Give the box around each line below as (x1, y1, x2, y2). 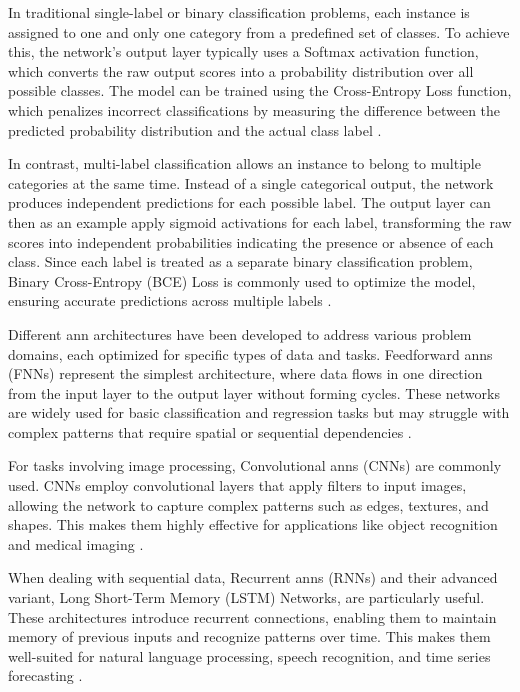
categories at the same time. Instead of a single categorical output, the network (8, 172, 494, 193)
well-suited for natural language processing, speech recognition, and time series (8, 645, 491, 666)
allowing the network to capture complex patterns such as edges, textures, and (8, 494, 489, 515)
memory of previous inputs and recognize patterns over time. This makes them (8, 626, 491, 647)
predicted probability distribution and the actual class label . (8, 119, 382, 140)
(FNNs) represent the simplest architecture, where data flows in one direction (8, 363, 483, 384)
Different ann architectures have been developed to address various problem (8, 323, 472, 344)
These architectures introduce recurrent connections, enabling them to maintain (8, 606, 497, 627)
